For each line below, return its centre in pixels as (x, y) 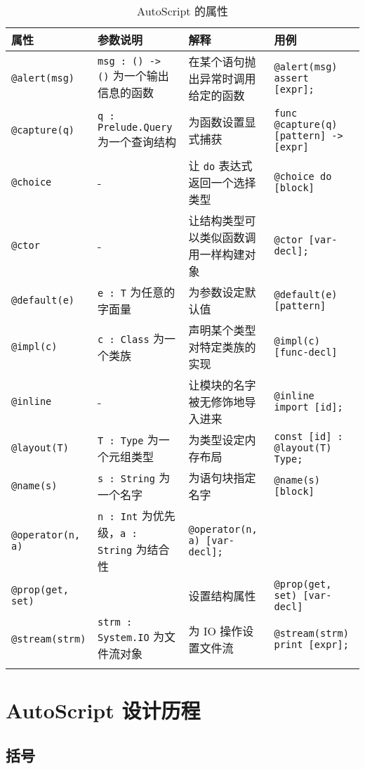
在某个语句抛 (222, 62)
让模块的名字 (222, 385)
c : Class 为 (131, 338)
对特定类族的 (222, 347)
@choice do (303, 176)
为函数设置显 (222, 122)
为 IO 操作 (215, 631)
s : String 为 (134, 478)
